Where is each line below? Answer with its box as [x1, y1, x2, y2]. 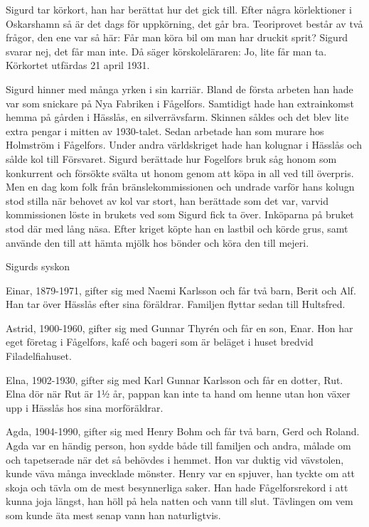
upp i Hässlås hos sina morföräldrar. [6, 400, 164, 415]
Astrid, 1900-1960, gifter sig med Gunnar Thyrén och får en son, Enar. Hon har [6, 320, 353, 335]
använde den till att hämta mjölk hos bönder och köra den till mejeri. [6, 235, 309, 250]
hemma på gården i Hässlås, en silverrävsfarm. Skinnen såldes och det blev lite [6, 110, 349, 124]
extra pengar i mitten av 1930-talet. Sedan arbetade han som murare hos [6, 123, 324, 138]
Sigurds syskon [6, 259, 70, 274]
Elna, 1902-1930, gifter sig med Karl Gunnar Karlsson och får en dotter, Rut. [6, 372, 343, 387]
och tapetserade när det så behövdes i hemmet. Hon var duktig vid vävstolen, [6, 452, 344, 467]
